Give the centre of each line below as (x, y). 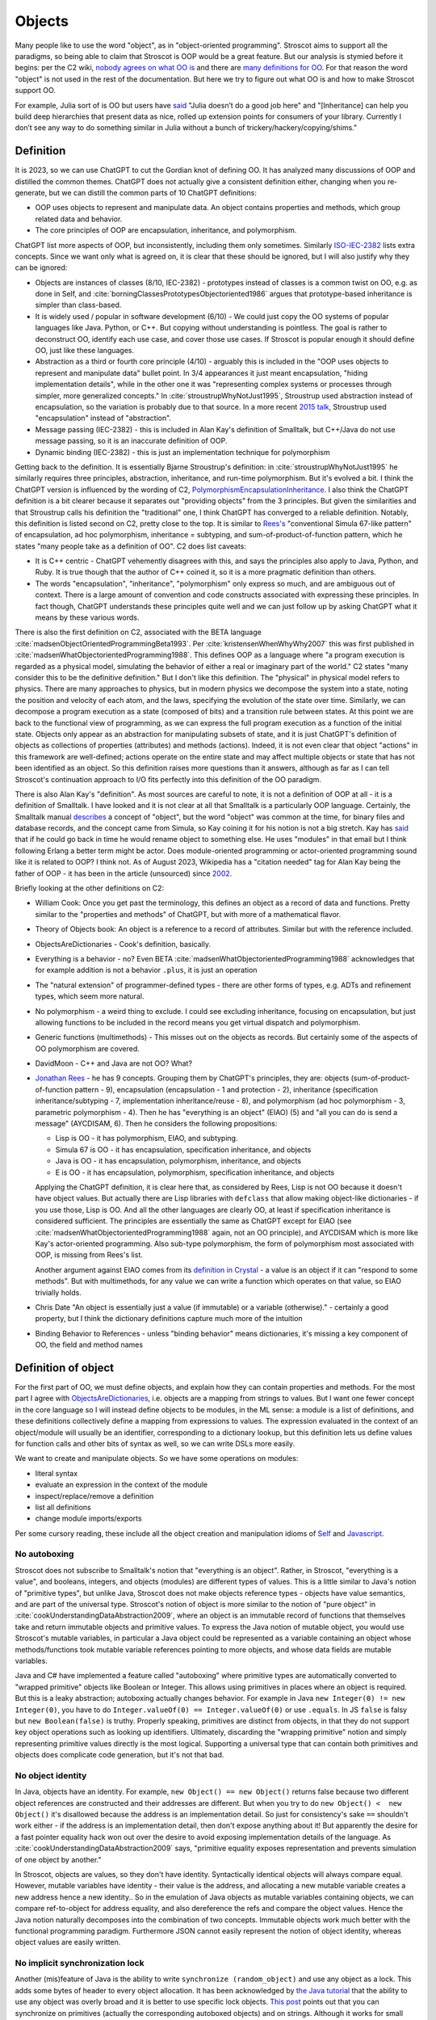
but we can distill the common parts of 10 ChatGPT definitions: (153, 192)
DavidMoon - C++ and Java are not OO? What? (114, 1063)
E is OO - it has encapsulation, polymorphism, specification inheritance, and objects (195, 1172)
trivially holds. (59, 1292)
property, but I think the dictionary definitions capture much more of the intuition (169, 1319)
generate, (31, 192)
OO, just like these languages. (85, 351)
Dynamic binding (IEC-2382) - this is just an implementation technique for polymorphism (182, 452)
